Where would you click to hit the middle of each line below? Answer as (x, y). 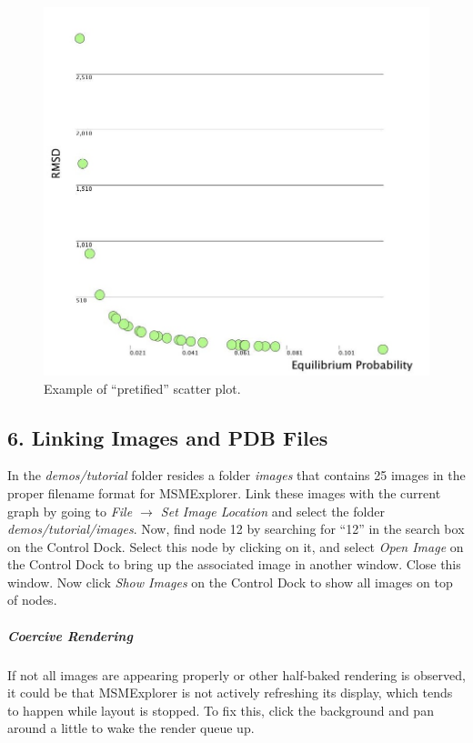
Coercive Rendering (70, 635)
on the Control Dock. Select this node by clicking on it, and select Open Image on (236, 546)
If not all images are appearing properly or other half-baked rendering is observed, (236, 674)
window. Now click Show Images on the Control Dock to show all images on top (230, 582)
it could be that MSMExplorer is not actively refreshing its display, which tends (230, 693)
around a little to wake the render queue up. (131, 728)
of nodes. (32, 600)
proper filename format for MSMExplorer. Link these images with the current (224, 492)
